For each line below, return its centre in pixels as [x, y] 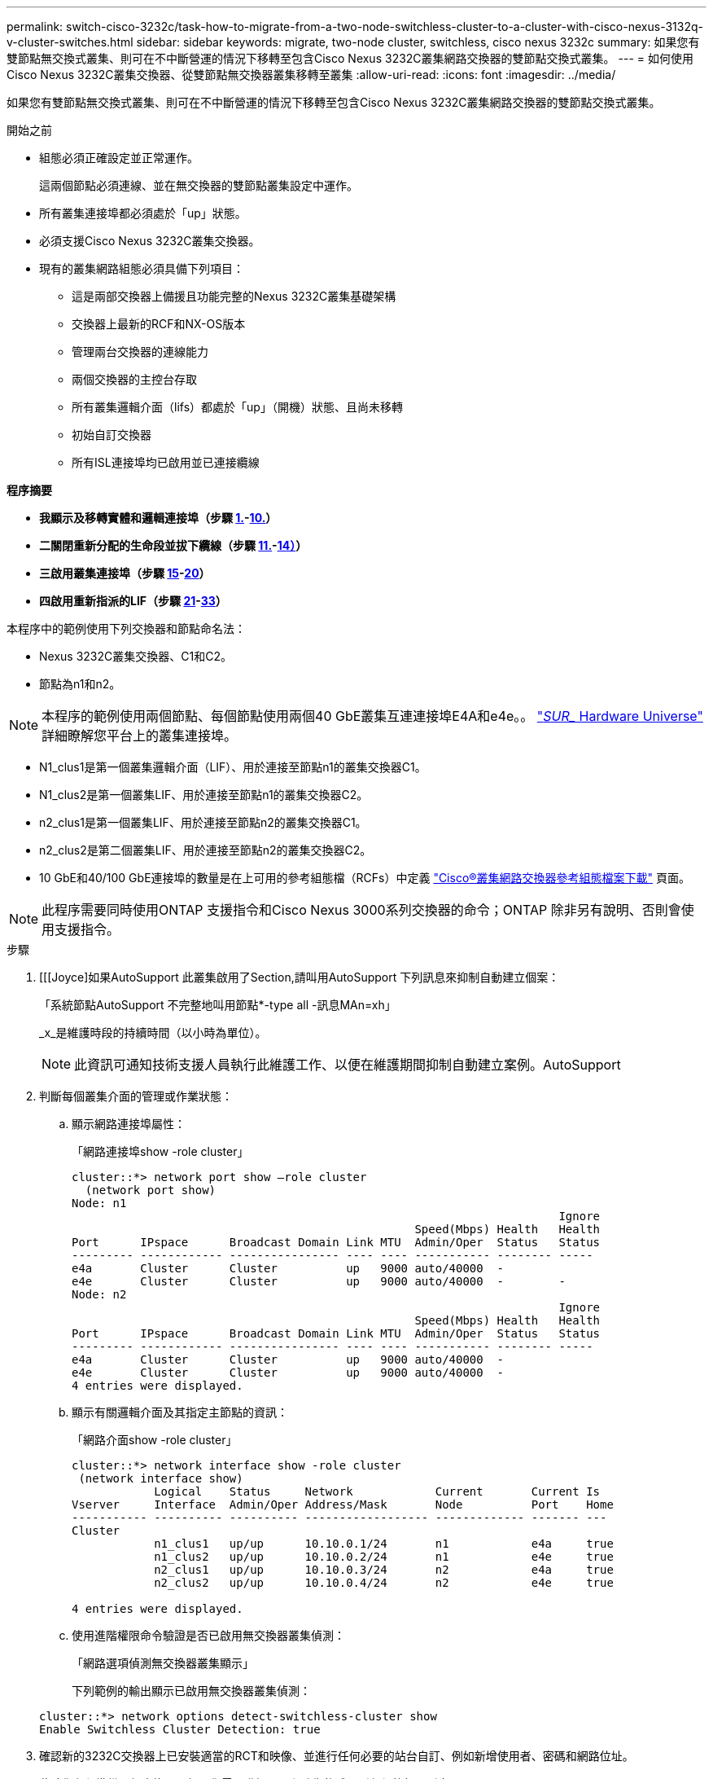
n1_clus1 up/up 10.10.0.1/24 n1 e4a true [384, 1544]
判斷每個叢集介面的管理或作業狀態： [136, 1096]
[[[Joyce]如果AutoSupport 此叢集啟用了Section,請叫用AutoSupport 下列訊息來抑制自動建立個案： [300, 977]
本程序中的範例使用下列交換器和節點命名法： [126, 628]
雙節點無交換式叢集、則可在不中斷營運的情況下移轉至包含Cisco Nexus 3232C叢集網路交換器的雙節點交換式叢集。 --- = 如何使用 [350, 58]
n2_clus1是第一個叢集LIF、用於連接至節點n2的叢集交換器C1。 [203, 822]
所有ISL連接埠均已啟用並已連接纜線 [166, 462]
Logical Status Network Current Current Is [377, 1491]
